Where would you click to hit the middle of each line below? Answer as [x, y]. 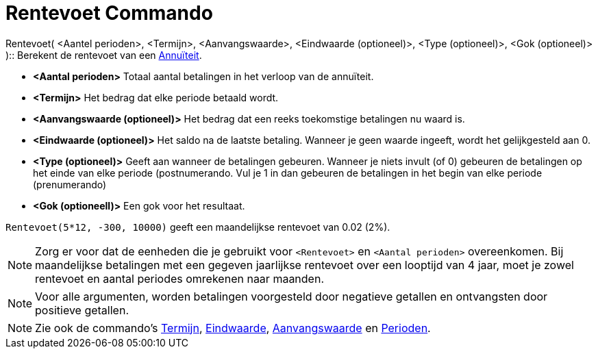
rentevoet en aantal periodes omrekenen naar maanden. [179, 278]
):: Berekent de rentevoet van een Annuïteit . [104, 55]
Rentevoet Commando [109, 13]
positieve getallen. [82, 310]
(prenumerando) [70, 184]
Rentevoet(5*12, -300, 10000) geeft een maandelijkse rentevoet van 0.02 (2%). [198, 227]
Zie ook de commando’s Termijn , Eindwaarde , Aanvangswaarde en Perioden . [233, 328]
